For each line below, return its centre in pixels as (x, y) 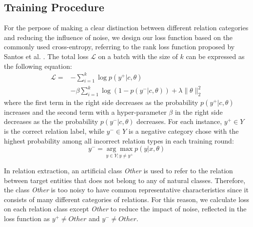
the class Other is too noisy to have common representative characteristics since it (126, 190)
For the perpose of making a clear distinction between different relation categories (126, 28)
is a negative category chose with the (184, 131)
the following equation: (38, 66)
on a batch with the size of (138, 56)
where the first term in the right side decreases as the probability (101, 102)
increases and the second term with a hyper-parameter (85, 112)
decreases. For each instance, (179, 121)
